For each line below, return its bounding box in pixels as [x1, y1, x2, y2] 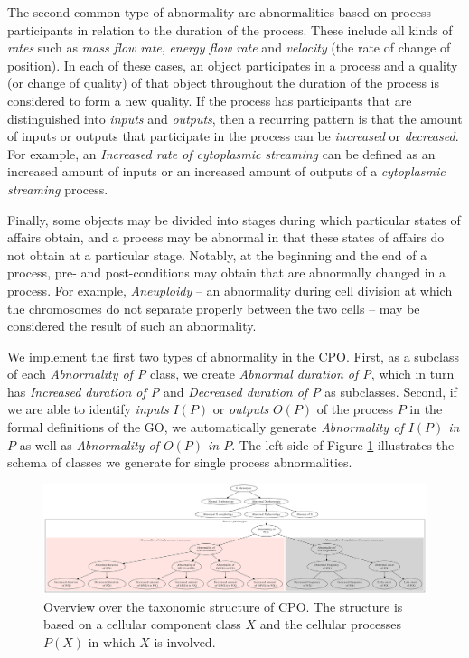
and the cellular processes [259, 615, 401, 634]
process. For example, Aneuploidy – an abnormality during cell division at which [7, 280, 453, 299]
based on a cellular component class [43, 615, 241, 634]
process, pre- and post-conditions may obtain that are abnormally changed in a [7, 263, 446, 282]
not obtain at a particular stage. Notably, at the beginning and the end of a [7, 245, 427, 264]
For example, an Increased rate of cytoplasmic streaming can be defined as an [7, 144, 436, 163]
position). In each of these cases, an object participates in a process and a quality [7, 55, 458, 74]
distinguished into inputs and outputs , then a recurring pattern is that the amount [7, 108, 463, 127]
